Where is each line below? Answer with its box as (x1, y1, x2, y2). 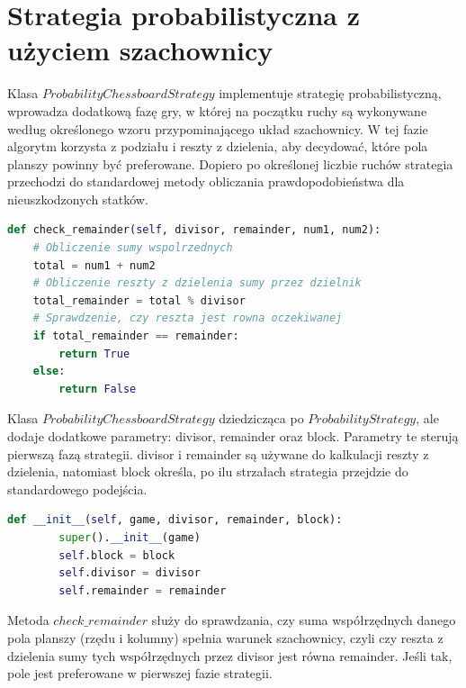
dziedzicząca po (219, 409, 304, 428)
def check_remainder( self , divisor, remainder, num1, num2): (7, 223, 381, 237)
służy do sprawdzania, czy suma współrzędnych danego (151, 611, 456, 629)
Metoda (7, 611, 49, 629)
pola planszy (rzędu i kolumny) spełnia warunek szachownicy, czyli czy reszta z (7, 628, 444, 647)
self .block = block (58, 548, 175, 562)
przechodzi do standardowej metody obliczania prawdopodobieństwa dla (7, 172, 405, 191)
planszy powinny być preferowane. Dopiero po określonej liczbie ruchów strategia (7, 154, 453, 173)
